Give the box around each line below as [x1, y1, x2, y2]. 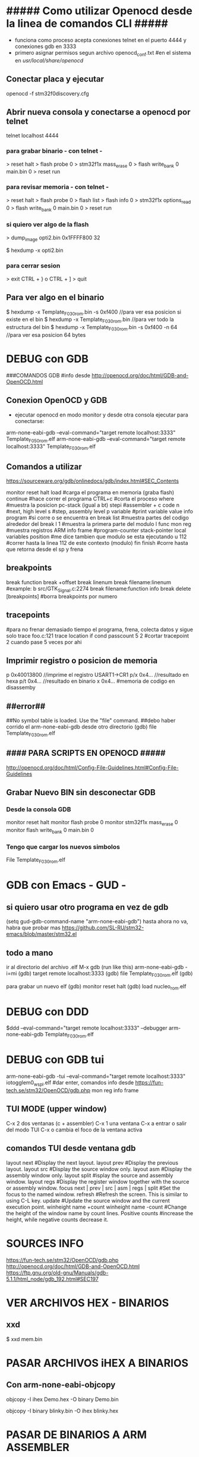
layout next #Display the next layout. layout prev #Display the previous [6, 1159, 179, 1166]
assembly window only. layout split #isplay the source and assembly [6, 1172, 173, 1179]
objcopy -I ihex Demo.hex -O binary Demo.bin [6, 1395, 119, 1403]
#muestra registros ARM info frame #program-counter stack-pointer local [6, 527, 187, 534]
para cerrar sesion [6, 261, 61, 270]
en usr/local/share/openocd [14, 56, 84, 64]
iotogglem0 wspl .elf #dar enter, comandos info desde [6, 1079, 134, 1087]
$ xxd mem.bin [6, 1335, 43, 1342]
